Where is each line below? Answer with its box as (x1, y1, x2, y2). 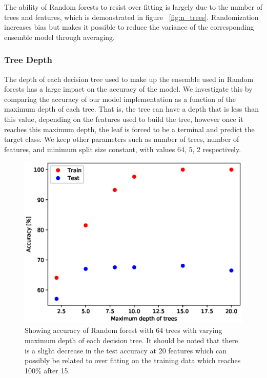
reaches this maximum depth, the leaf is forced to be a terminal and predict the (4, 123, 255, 134)
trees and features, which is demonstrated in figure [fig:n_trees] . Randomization (4, 11, 259, 22)
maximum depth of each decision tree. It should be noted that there (25, 335, 238, 346)
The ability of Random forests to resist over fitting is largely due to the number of (4, 2, 262, 12)
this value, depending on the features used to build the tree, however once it (4, 113, 243, 124)
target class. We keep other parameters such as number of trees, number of (4, 134, 239, 144)
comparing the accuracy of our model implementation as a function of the (4, 93, 236, 104)
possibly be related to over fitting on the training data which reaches (25, 355, 241, 366)
